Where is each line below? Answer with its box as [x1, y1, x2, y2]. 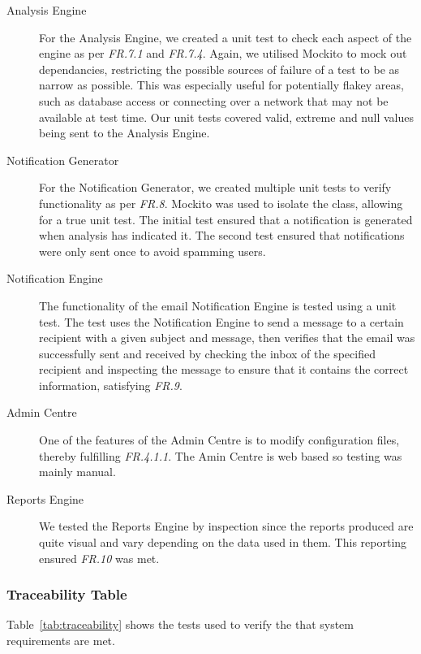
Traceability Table [6, 584, 127, 604]
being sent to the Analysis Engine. [39, 124, 210, 141]
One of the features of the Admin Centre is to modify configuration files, [39, 431, 400, 448]
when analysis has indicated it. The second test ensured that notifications [39, 227, 405, 244]
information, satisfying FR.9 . [39, 376, 183, 393]
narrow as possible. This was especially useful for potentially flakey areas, [39, 76, 404, 93]
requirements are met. [6, 632, 115, 649]
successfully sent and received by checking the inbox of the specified [39, 344, 376, 362]
